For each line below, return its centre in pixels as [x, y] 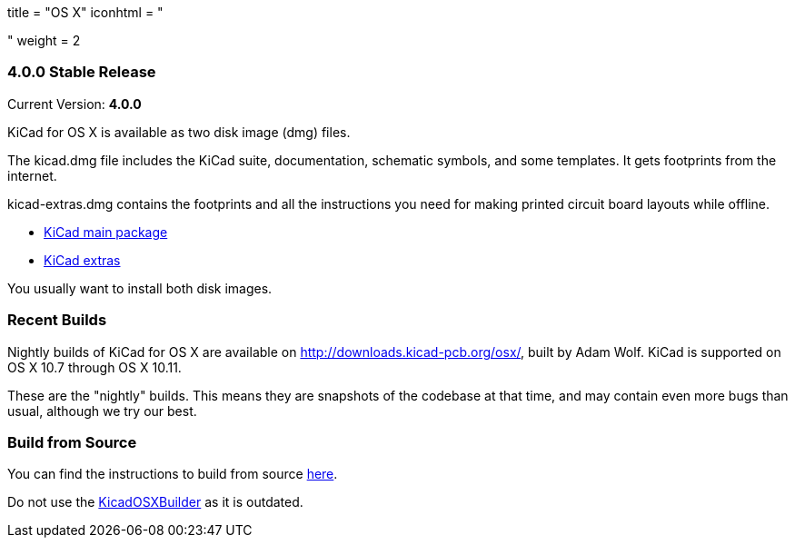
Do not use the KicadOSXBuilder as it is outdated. [155, 502]
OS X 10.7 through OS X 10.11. [94, 367]
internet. [32, 175]
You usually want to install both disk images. [140, 288]
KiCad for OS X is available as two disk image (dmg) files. [179, 132]
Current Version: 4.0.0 [75, 104]
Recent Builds [57, 320]
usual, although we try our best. [102, 411]
